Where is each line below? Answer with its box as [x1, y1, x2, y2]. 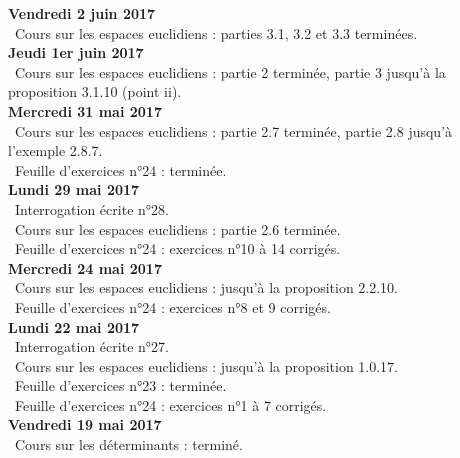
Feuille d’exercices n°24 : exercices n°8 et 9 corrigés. [14, 296, 331, 317]
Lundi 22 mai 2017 [8, 316, 140, 337]
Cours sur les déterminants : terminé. [14, 434, 243, 455]
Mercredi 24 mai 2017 [8, 257, 162, 278]
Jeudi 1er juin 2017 [8, 42, 144, 63]
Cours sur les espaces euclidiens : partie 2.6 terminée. [14, 218, 341, 239]
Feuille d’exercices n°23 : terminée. [14, 375, 227, 396]
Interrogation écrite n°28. [14, 198, 169, 219]
